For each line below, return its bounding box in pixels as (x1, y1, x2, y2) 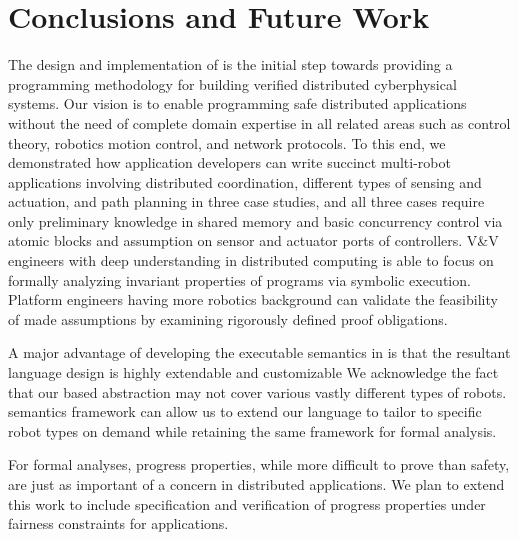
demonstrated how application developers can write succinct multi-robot (8, 152, 451, 173)
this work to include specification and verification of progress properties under (8, 493, 486, 514)
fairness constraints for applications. (8, 513, 229, 534)
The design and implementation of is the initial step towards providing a (8, 54, 453, 75)
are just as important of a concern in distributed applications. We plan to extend (8, 474, 505, 494)
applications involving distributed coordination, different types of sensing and (8, 171, 482, 192)
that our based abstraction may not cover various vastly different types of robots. (8, 381, 507, 402)
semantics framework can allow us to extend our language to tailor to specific (8, 401, 482, 422)
